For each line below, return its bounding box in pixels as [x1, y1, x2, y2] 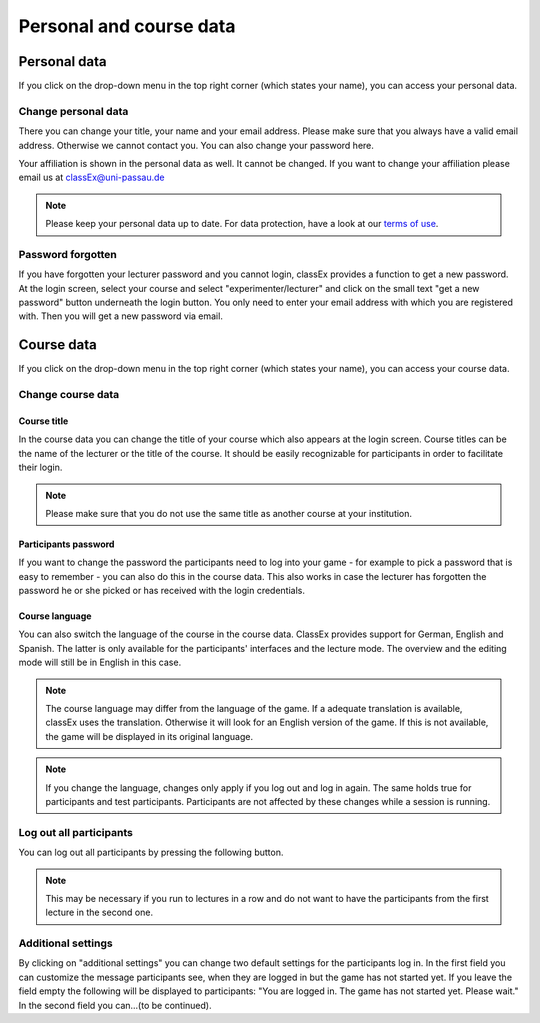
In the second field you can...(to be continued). [18, 999, 212, 1011]
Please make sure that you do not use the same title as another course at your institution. [45, 507, 413, 519]
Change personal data [18, 104, 129, 118]
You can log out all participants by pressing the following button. [18, 846, 284, 859]
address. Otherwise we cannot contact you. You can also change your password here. [18, 139, 375, 151]
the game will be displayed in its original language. [45, 730, 254, 742]
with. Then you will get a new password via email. [18, 310, 224, 322]
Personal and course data [18, 15, 236, 37]
